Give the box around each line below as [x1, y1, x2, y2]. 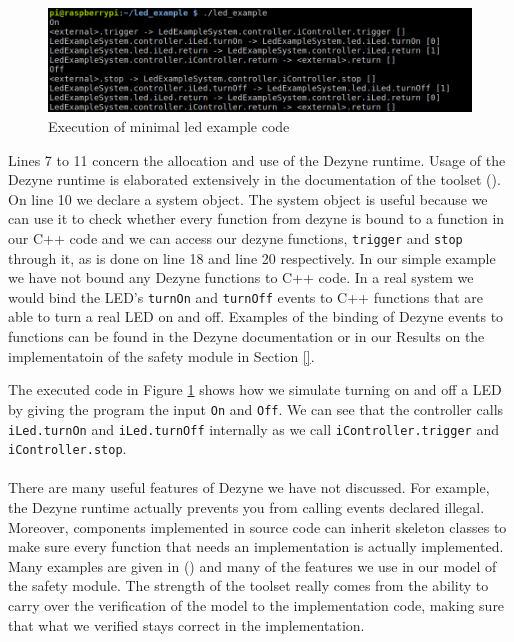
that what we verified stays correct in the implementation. [8, 614, 365, 635]
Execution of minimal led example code [48, 116, 290, 137]
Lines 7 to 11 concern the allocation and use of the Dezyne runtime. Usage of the [8, 149, 506, 170]
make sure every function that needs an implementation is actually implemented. [8, 536, 504, 557]
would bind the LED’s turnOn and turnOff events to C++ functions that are [8, 286, 484, 307]
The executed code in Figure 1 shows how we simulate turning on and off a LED [8, 379, 502, 400]
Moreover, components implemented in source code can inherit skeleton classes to [8, 516, 507, 537]
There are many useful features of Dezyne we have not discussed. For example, [8, 477, 490, 498]
